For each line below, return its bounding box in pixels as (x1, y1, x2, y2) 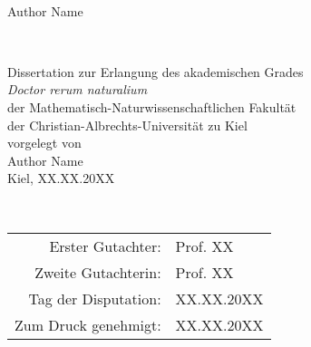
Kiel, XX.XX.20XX (7, 169, 115, 188)
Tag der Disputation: (28, 287, 161, 309)
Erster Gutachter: (49, 235, 161, 256)
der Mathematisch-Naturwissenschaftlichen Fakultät (7, 97, 296, 116)
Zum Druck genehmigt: (15, 313, 161, 335)
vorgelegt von (7, 133, 82, 152)
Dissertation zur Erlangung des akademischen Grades (7, 62, 304, 81)
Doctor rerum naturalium (7, 80, 148, 99)
